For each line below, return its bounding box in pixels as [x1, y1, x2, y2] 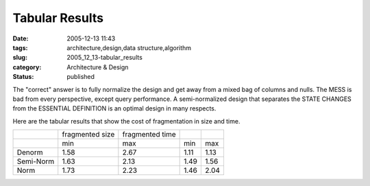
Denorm [16, 148, 43, 157]
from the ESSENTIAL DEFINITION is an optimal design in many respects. [12, 104, 217, 113]
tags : [12, 43, 28, 51]
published [66, 73, 95, 81]
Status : [12, 73, 34, 81]
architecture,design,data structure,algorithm [66, 43, 192, 51]
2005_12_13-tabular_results [66, 54, 143, 62]
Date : [12, 34, 29, 43]
